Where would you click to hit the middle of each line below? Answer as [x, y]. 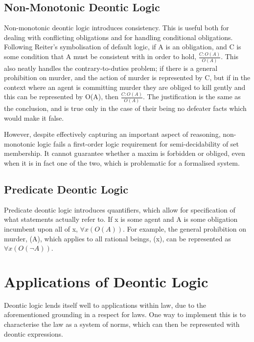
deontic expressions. [34, 333]
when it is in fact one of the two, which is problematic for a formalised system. [122, 162]
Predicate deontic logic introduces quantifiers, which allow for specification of [120, 209]
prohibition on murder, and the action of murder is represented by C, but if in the [127, 77]
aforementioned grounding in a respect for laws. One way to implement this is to [125, 314]
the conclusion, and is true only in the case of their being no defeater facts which [125, 108]
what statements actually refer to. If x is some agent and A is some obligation [121, 219]
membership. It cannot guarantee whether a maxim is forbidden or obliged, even [125, 153]
